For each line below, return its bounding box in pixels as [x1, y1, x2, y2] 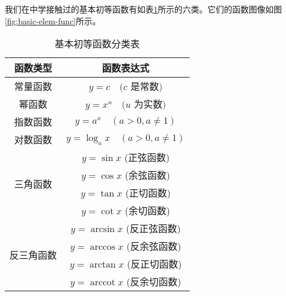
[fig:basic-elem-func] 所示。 [5, 14, 101, 27]
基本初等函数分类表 [54, 37, 140, 51]
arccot [90, 278, 116, 288]
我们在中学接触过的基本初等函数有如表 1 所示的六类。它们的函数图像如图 [5, 3, 282, 15]
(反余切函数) [126, 275, 181, 289]
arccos [90, 242, 116, 252]
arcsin [90, 224, 115, 234]
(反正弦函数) [126, 221, 181, 236]
